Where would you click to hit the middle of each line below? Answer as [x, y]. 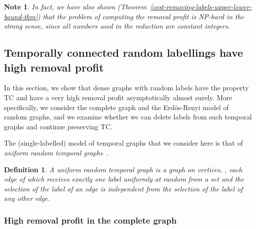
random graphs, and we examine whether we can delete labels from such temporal [128, 117]
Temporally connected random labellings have [124, 53]
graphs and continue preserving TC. [58, 126]
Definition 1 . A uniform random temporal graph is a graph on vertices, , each [123, 169]
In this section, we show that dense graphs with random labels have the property [127, 88]
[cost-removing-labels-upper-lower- [201, 6]
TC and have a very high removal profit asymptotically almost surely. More [118, 97]
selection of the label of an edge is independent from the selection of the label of [123, 188]
